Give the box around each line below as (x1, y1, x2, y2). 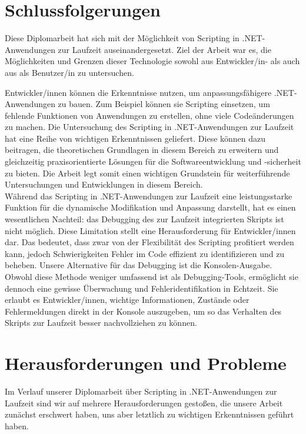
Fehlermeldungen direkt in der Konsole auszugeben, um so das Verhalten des (5, 305, 282, 317)
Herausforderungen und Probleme (5, 351, 287, 375)
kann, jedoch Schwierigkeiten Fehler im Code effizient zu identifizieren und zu (5, 247, 285, 259)
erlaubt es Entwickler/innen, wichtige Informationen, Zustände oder (5, 293, 250, 306)
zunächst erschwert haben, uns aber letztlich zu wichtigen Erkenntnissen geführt (5, 408, 294, 420)
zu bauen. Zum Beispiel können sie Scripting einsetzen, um (58, 98, 270, 110)
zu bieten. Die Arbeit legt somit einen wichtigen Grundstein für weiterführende (5, 166, 290, 179)
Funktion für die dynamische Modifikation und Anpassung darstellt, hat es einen (5, 201, 296, 213)
